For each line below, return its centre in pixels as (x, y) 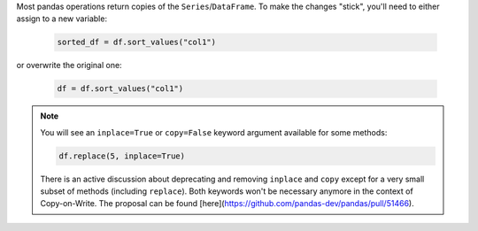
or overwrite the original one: (69, 65)
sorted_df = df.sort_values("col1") (137, 42)
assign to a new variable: (62, 19)
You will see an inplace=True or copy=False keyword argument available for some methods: (214, 132)
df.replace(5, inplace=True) (122, 156)
